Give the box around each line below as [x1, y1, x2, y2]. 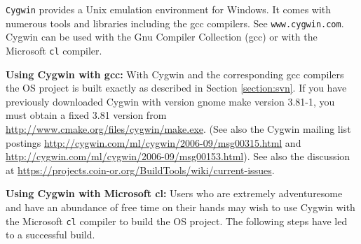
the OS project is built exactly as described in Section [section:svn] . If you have [6, 80, 347, 95]
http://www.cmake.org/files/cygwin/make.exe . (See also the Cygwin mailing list [6, 121, 351, 136]
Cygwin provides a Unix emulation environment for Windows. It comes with [6, 2, 332, 16]
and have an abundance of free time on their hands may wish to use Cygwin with [6, 199, 355, 214]
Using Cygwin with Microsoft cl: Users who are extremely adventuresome [6, 186, 343, 201]
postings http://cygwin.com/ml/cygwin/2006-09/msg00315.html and [6, 135, 301, 150]
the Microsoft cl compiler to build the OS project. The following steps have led [6, 213, 348, 228]
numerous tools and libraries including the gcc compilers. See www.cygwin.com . [6, 15, 344, 30]
